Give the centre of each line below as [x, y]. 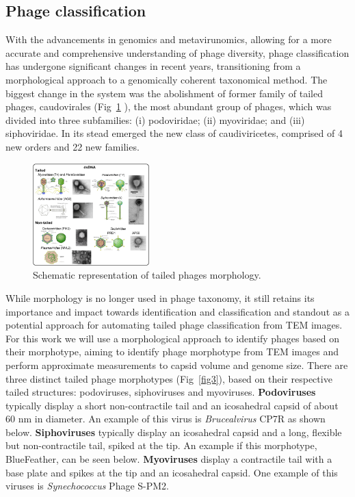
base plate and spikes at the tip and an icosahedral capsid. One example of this [172, 472]
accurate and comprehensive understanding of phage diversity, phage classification [177, 52]
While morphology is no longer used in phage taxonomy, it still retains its [160, 297]
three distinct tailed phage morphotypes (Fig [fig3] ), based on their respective [169, 378]
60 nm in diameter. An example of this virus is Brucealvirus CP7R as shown [166, 419]
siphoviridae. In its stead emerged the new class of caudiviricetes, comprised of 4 [174, 133]
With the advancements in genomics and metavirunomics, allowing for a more [169, 39]
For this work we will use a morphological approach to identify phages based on [172, 338]
